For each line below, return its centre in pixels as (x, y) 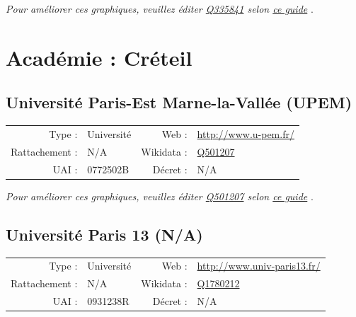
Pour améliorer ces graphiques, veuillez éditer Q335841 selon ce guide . (160, 8)
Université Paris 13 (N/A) (104, 234)
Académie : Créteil (99, 57)
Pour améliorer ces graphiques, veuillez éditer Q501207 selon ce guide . (160, 196)
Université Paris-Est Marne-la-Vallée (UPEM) (179, 102)
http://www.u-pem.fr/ (246, 133)
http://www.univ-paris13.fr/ (259, 266)
